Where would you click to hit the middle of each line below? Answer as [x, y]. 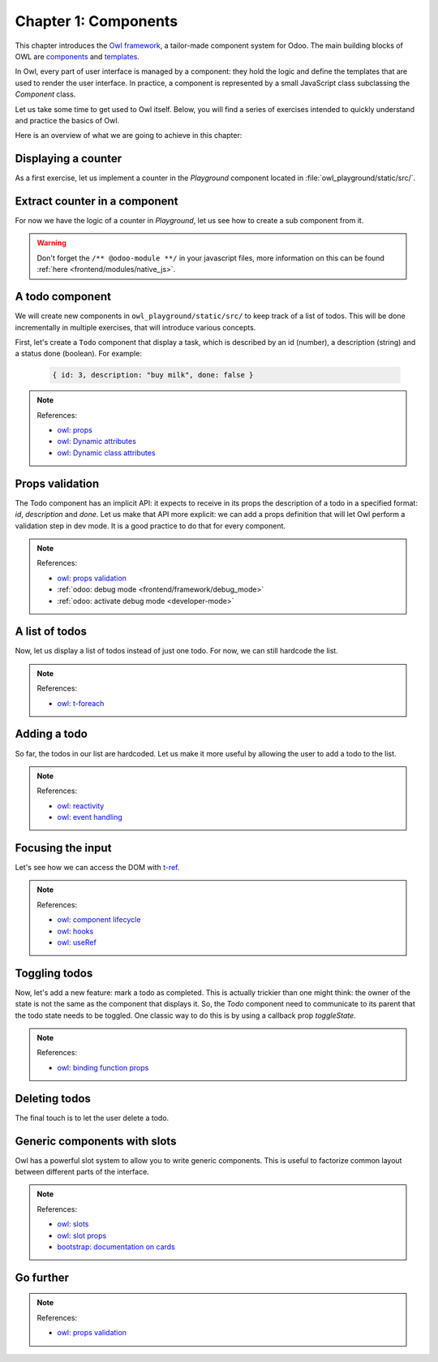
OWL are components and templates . [77, 56]
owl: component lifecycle [99, 920]
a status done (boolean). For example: [78, 354]
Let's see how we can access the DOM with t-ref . [97, 867]
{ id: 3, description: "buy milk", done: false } [153, 375]
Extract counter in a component [97, 201]
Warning [52, 243]
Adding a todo [52, 734]
